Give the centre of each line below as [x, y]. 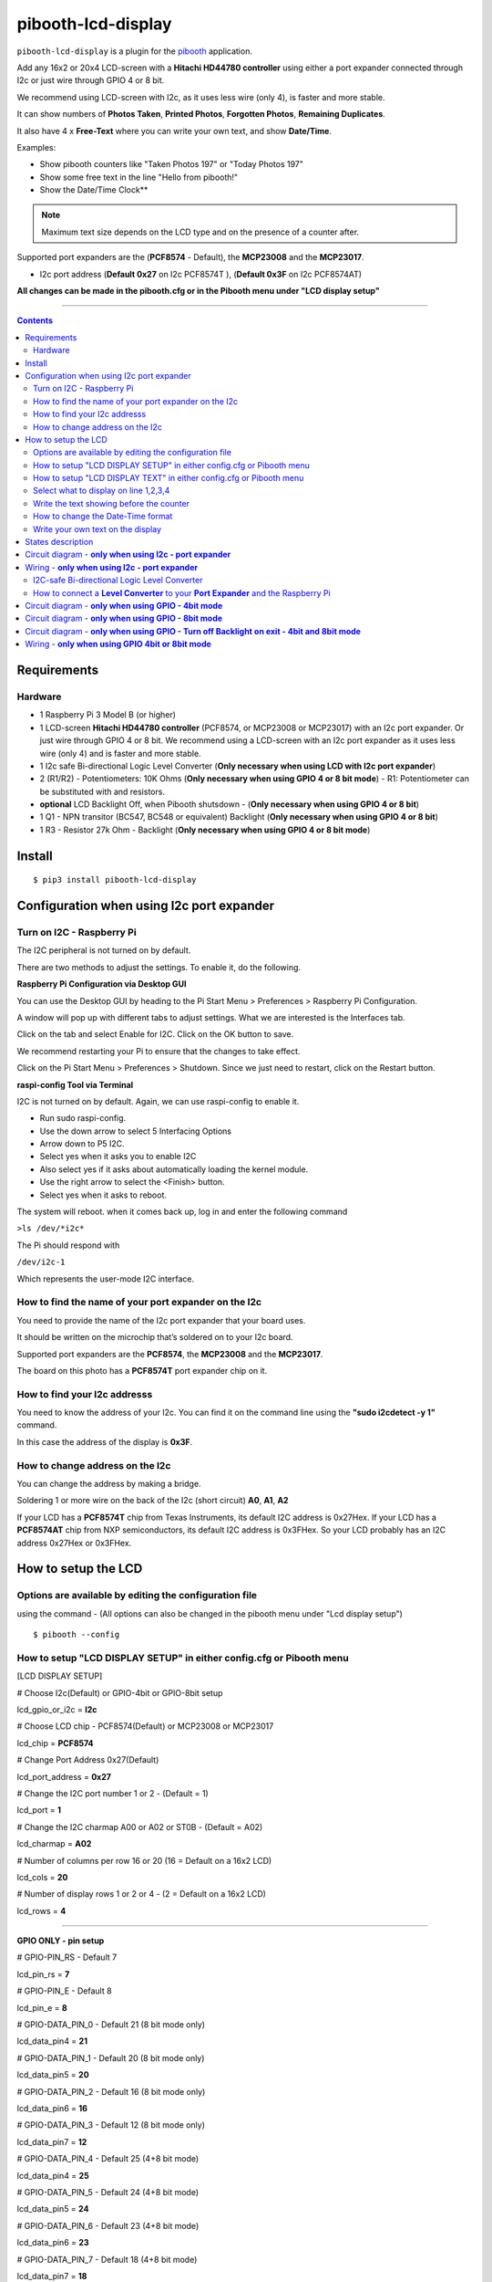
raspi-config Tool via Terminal [75, 1084]
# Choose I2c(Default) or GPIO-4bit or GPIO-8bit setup [120, 1692]
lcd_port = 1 [39, 1810]
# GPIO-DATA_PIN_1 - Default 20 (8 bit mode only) [111, 2057]
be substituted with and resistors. [102, 791]
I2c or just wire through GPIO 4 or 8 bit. [91, 80]
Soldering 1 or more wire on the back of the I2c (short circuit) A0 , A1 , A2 [153, 1501]
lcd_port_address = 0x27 [64, 1776]
